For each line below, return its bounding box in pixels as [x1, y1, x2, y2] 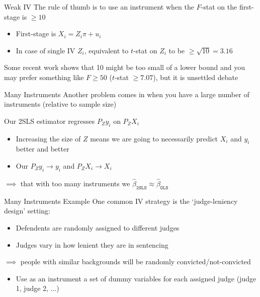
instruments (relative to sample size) [4, 99, 117, 109]
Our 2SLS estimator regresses [4, 115, 95, 126]
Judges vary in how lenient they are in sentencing [16, 239, 168, 250]
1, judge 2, [16, 283, 48, 293]
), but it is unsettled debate [153, 71, 238, 82]
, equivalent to [84, 45, 129, 55]
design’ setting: [4, 205, 50, 216]
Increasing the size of [16, 133, 81, 143]
